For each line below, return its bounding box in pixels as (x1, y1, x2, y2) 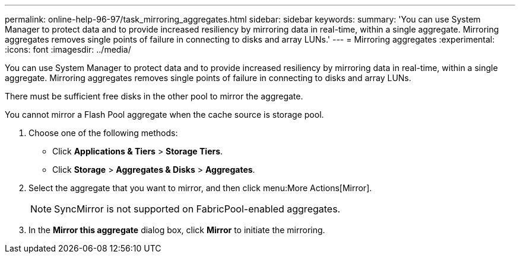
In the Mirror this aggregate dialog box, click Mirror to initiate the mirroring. (28, 225, 325, 235)
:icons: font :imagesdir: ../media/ (5, 44, 131, 54)
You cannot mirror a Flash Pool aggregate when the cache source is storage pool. (5, 109, 324, 120)
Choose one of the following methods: (28, 128, 178, 138)
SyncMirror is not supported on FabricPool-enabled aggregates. (54, 203, 341, 215)
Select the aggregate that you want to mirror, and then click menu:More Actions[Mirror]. (28, 183, 372, 193)
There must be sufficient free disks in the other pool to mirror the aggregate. (5, 91, 303, 101)
